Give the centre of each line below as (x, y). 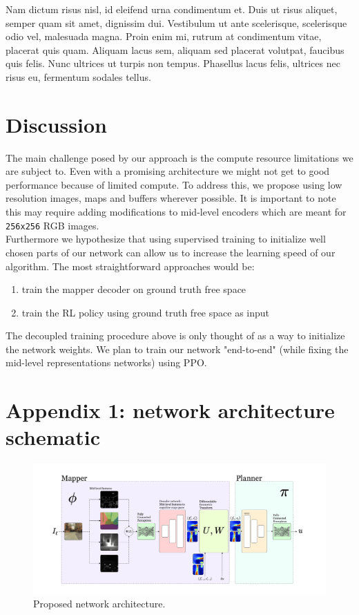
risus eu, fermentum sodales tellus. (78, 76)
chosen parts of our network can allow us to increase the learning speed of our (171, 252)
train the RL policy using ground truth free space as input (145, 312)
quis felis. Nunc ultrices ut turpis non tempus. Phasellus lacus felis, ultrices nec (173, 63)
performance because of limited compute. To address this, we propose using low (174, 184)
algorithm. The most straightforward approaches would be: (130, 266)
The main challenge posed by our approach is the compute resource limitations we (179, 157)
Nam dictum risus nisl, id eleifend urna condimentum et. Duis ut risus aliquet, (172, 9)
